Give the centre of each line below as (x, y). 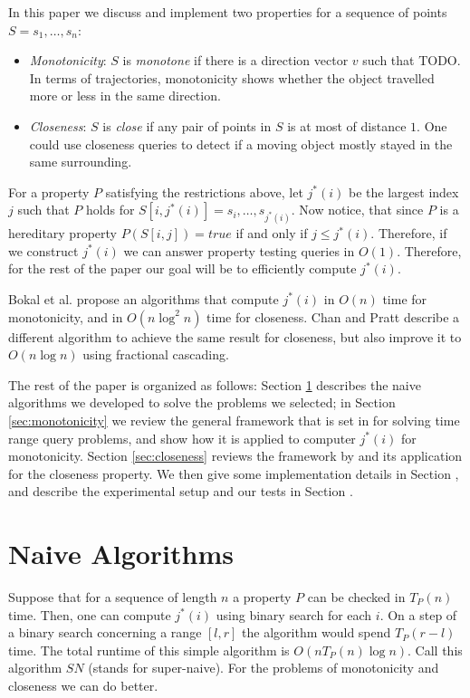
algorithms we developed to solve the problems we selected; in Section (202, 402)
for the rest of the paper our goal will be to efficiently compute (182, 268)
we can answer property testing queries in (239, 250)
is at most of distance (347, 125)
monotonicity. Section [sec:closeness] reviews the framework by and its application (235, 456)
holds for (110, 210)
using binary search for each (294, 614)
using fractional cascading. (156, 354)
